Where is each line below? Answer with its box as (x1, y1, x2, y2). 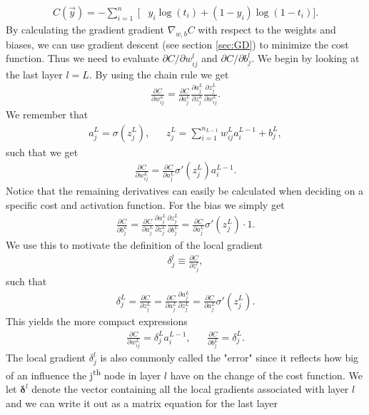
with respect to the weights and (198, 22, 336, 37)
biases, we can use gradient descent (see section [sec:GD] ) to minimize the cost (6, 36, 349, 51)
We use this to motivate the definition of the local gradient (6, 237, 263, 252)
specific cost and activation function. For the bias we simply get (6, 197, 285, 212)
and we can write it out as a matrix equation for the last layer (6, 396, 278, 411)
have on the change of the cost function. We (170, 367, 363, 382)
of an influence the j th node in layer (6, 366, 161, 382)
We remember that (6, 106, 89, 121)
